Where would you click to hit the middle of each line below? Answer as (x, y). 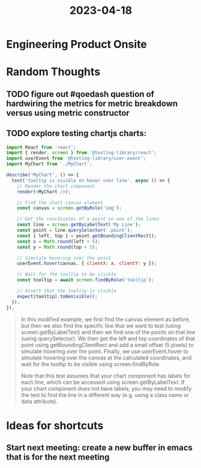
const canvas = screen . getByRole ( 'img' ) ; (69, 208)
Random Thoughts (53, 72)
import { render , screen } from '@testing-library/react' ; (82, 153)
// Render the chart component (56, 186)
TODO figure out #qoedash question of (80, 94)
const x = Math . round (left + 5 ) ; (59, 242)
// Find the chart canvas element (60, 202)
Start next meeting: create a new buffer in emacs (100, 448)
